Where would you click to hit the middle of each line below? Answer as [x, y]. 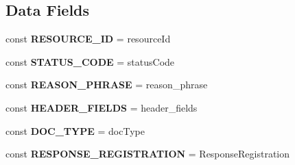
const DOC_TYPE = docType [75, 130]
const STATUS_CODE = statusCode [90, 61]
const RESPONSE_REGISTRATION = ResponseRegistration [148, 154]
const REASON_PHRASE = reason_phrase [107, 85]
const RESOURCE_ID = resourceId [88, 39]
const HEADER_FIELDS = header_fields [102, 107]
